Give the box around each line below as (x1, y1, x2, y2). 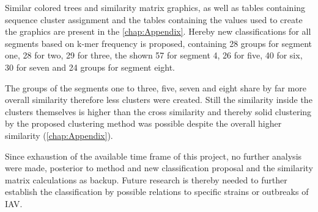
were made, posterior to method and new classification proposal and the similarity (5, 161, 313, 174)
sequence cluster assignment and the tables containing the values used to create (5, 13, 303, 26)
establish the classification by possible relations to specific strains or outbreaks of (5, 185, 309, 198)
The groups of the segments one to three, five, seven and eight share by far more (5, 81, 306, 94)
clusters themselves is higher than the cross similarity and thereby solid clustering (5, 105, 312, 118)
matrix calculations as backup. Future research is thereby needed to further (5, 173, 287, 186)
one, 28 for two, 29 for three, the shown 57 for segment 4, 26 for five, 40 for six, (5, 49, 303, 62)
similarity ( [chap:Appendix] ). (5, 129, 113, 141)
